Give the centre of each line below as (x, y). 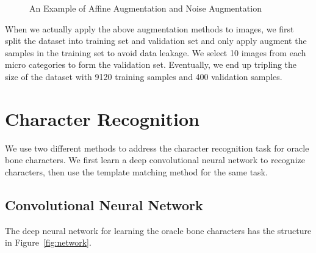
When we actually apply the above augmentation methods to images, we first (149, 28)
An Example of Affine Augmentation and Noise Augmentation (145, 8)
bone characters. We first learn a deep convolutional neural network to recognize (155, 160)
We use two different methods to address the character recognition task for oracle (157, 148)
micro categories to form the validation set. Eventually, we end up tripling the (151, 64)
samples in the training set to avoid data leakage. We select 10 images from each (156, 52)
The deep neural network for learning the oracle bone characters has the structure (158, 230)
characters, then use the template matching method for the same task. (136, 171)
